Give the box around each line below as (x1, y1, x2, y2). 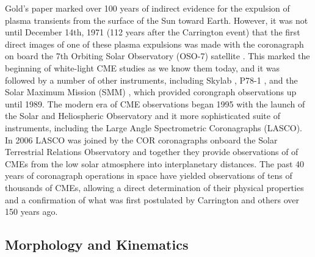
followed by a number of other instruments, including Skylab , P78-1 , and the (5, 73, 298, 86)
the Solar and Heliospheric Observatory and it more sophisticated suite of (5, 109, 280, 122)
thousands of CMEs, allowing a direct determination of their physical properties (5, 181, 304, 194)
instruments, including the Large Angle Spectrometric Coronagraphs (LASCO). (5, 121, 303, 134)
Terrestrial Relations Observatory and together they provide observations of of (5, 145, 299, 158)
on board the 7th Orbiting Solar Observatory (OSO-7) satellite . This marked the (5, 49, 310, 62)
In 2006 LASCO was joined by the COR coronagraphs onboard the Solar (5, 133, 278, 146)
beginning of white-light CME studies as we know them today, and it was (5, 61, 280, 74)
